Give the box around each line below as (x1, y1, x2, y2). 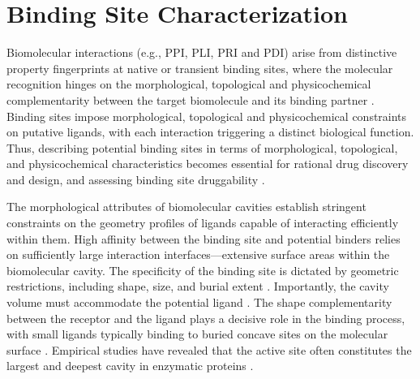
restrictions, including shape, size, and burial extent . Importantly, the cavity (6, 278, 389, 295)
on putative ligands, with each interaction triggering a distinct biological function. (6, 123, 414, 140)
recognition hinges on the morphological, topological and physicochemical (6, 75, 371, 93)
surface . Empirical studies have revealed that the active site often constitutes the (6, 341, 412, 358)
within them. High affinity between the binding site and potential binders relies (6, 230, 401, 247)
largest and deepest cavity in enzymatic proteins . (6, 357, 254, 374)
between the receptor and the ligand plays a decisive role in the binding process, (6, 309, 405, 326)
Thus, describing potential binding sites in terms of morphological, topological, (6, 139, 398, 156)
